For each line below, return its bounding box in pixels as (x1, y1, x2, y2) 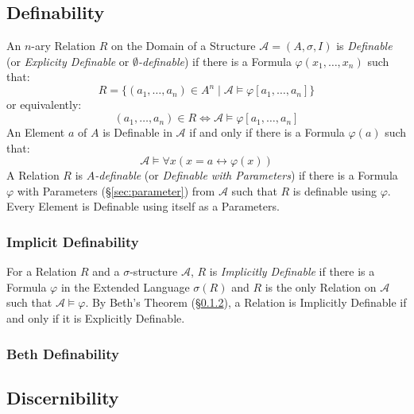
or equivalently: (6, 96, 82, 113)
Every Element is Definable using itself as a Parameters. (6, 198, 280, 215)
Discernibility (6, 385, 119, 409)
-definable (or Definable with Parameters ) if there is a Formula (95, 167, 398, 184)
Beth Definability (6, 343, 119, 363)
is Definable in (103, 124, 172, 141)
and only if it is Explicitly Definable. (6, 310, 185, 327)
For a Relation (6, 263, 77, 280)
